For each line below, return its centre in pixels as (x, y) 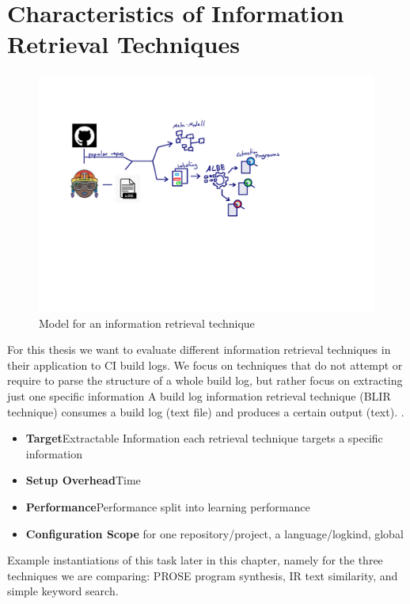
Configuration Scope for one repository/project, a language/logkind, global (214, 533)
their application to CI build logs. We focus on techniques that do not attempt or (205, 365)
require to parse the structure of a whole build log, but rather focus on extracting (205, 380)
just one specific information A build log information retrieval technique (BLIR (199, 396)
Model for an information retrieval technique (147, 323)
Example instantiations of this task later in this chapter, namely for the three (195, 560)
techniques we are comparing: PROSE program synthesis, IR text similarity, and (203, 575)
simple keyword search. (63, 591)
